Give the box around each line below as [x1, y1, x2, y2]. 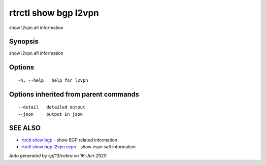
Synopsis [9, 37, 39, 46]
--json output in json [18, 111, 83, 117]
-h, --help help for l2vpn [18, 77, 88, 83]
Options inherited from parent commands [9, 90, 139, 99]
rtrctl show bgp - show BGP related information [21, 137, 118, 143]
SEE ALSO [9, 124, 41, 132]
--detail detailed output [18, 104, 86, 110]
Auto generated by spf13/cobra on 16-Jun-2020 [9, 153, 107, 159]
